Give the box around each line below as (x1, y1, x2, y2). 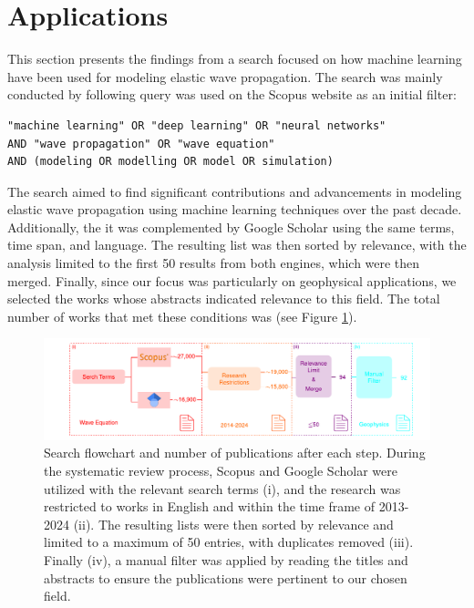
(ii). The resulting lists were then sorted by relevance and (73, 514, 394, 533)
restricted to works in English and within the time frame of (44, 497, 376, 516)
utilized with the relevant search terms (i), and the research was (44, 479, 401, 498)
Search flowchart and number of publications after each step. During (44, 443, 426, 462)
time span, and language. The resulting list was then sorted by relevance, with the (7, 235, 467, 254)
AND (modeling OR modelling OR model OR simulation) (7, 155, 334, 169)
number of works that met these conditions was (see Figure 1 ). (7, 306, 357, 325)
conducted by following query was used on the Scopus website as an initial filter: (7, 85, 457, 104)
